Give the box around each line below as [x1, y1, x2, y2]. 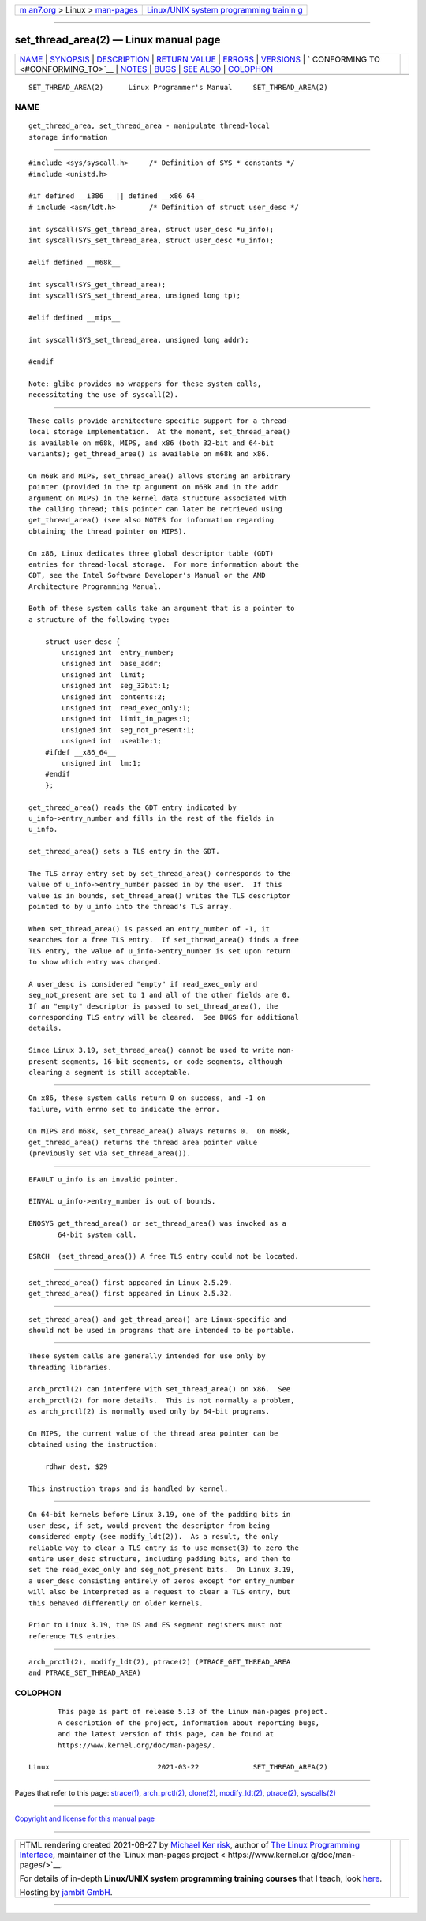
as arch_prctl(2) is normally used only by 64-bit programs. [28, 1407, 270, 1416]
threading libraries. [28, 1362, 112, 1372]
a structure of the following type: [28, 615, 170, 623]
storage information [28, 133, 108, 141]
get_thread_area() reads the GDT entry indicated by [28, 803, 237, 812]
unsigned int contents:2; [62, 692, 166, 702]
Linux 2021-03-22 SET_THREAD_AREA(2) [28, 1762, 328, 1772]
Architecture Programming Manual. [28, 582, 162, 591]
